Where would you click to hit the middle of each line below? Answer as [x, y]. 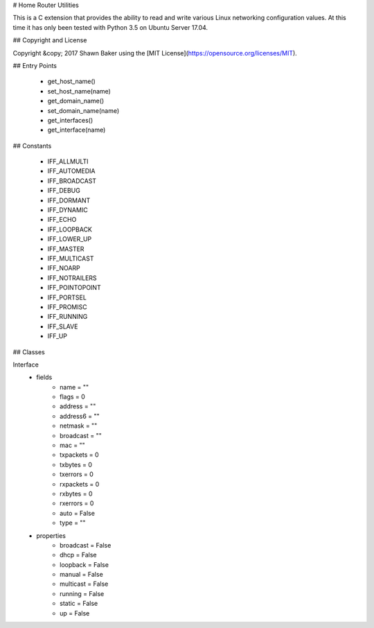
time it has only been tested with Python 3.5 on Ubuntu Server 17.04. [110, 27]
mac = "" [73, 445]
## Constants [32, 146]
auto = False [77, 513]
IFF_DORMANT [69, 200]
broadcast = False [86, 545]
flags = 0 [73, 397]
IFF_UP [57, 336]
